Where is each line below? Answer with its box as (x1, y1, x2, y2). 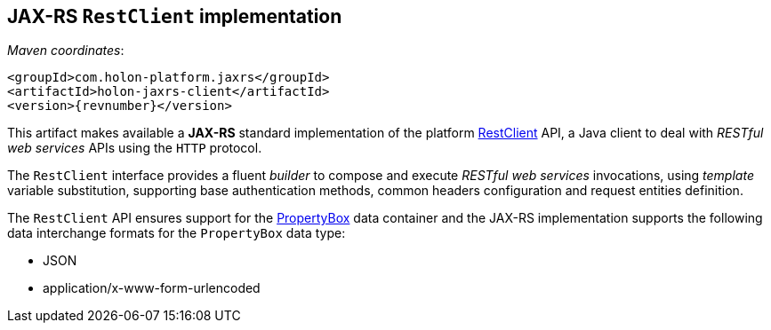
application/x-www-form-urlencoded (43, 280, 261, 296)
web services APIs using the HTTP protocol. (7, 140, 262, 156)
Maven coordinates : (7, 43, 124, 59)
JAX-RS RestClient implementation (7, 5, 342, 27)
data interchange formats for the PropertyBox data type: (7, 225, 346, 241)
